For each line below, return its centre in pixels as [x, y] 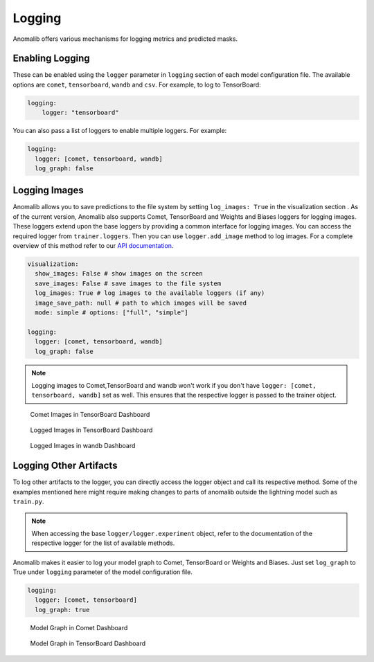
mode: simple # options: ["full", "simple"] [112, 312]
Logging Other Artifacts [65, 466]
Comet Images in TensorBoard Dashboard [90, 414]
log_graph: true [62, 610]
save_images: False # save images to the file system [128, 283]
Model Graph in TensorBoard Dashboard [88, 643]
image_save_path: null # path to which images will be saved [141, 303]
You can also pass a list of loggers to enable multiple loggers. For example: [120, 131]
